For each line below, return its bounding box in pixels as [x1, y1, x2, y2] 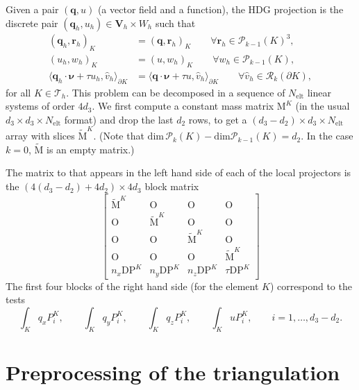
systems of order [6, 99, 75, 113]
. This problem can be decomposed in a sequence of [66, 85, 285, 99]
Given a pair [6, 2, 59, 16]
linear [307, 85, 331, 99]
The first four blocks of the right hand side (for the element [6, 278, 259, 293]
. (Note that [93, 128, 144, 143]
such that [155, 15, 196, 30]
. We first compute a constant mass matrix [92, 99, 274, 113]
